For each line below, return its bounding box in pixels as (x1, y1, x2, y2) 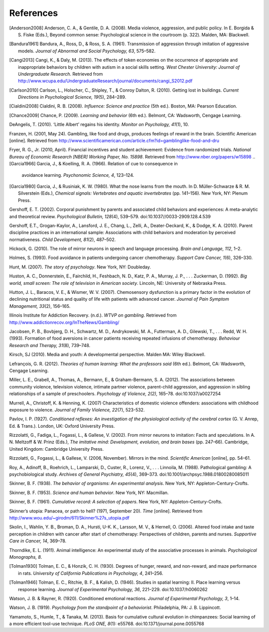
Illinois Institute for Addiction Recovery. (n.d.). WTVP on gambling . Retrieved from (9, 312, 177, 318)
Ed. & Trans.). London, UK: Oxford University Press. (9, 423, 115, 429)
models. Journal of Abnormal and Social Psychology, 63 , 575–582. (18, 48, 156, 54)
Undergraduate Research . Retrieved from (18, 71, 103, 77)
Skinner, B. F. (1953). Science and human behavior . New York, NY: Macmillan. (9, 490, 169, 496)
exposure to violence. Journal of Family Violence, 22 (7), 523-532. (9, 406, 145, 413)
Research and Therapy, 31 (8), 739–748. (9, 342, 91, 348)
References (9, 7, 58, 18)
